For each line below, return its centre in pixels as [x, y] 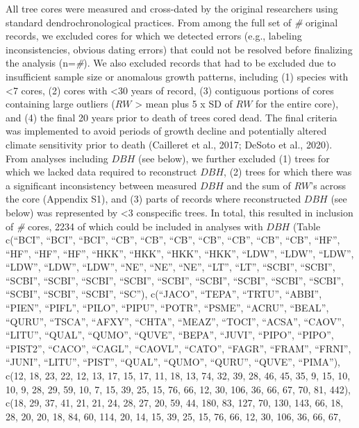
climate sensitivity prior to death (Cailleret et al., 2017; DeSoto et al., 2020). [169, 144]
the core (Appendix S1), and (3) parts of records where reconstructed [153, 199]
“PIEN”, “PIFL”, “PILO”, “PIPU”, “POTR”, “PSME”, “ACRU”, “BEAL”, [167, 308]
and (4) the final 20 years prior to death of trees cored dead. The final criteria [172, 117]
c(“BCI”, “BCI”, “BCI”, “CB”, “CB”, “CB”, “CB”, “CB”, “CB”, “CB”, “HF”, [173, 240]
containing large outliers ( [60, 104]
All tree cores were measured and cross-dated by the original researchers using [172, 8]
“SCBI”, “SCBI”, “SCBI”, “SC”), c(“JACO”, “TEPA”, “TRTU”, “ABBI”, [164, 294]
